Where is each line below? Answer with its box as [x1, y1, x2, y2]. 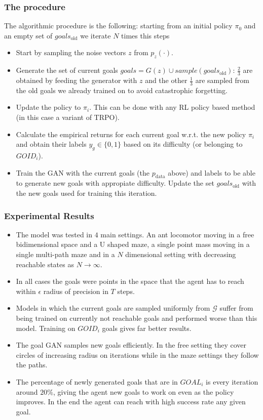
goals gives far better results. [102, 322, 192, 333]
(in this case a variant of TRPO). [16, 112, 120, 122]
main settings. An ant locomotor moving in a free [100, 229, 254, 239]
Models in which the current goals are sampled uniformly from [16, 303, 210, 313]
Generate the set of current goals [16, 65, 118, 75]
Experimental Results [4, 209, 94, 222]
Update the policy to [16, 102, 81, 112]
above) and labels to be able [168, 167, 255, 178]
